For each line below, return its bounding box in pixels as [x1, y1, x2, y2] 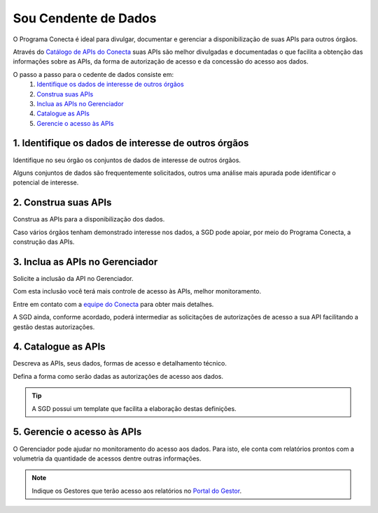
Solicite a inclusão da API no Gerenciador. [13, 274, 134, 282]
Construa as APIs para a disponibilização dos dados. [13, 215, 165, 224]
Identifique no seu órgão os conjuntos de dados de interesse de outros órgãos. [13, 156, 241, 164]
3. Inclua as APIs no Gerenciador [13, 256, 158, 268]
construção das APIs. [13, 238, 75, 246]
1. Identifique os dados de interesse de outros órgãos [13, 137, 249, 150]
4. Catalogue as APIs [13, 341, 106, 353]
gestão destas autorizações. [13, 322, 95, 331]
